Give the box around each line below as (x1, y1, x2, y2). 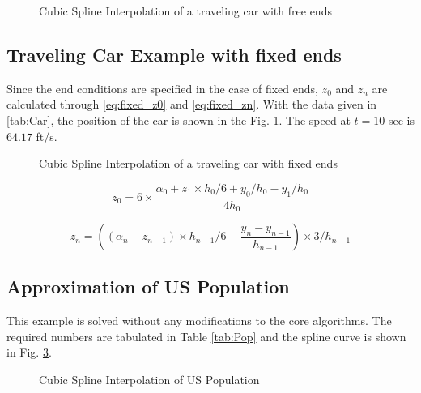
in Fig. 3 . (6, 344, 52, 361)
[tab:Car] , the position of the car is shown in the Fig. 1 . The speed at (6, 111, 351, 128)
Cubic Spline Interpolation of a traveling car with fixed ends (39, 155, 338, 172)
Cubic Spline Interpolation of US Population (39, 371, 260, 388)
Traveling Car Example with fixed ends (6, 41, 342, 66)
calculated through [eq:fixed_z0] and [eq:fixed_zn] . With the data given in (6, 96, 377, 113)
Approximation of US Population (6, 274, 290, 299)
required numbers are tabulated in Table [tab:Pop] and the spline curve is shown (6, 327, 406, 344)
